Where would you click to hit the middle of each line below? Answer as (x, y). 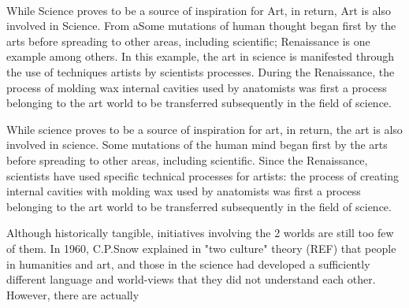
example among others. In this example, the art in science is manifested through (201, 56)
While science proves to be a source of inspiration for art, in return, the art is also (204, 129)
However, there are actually (73, 294)
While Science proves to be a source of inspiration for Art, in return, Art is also (199, 10)
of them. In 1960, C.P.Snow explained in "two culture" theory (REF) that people (201, 248)
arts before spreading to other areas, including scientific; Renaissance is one (188, 41)
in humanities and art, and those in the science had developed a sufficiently (188, 263)
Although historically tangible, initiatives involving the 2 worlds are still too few (200, 233)
